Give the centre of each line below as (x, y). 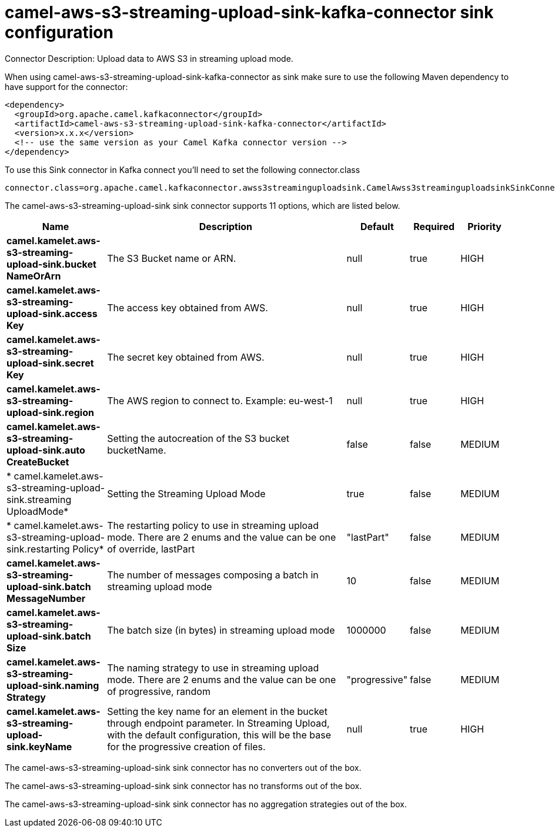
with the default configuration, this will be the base (219, 735)
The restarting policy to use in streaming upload (213, 525)
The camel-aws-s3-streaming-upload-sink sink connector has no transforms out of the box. (183, 786)
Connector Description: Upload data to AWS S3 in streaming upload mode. (149, 58)
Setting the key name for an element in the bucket (217, 711)
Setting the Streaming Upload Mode (186, 493)
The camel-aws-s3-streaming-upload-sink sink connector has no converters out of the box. (183, 767)
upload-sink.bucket (51, 264)
